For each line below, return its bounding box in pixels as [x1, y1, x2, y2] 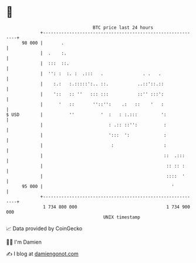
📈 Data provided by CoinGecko [6, 225, 83, 232]
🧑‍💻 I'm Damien [6, 238, 42, 245]
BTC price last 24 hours [93, 25, 154, 30]
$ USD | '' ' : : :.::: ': [6, 111, 167, 118]
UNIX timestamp [103, 214, 141, 220]
